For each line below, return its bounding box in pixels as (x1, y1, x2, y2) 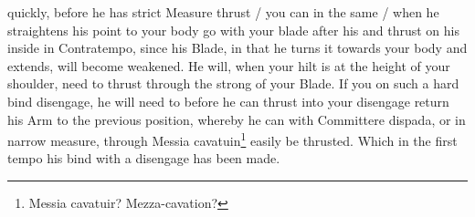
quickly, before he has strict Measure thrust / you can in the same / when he (7, 3, 439, 21)
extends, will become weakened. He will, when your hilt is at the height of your (7, 56, 450, 75)
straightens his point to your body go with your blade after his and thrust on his (7, 20, 459, 39)
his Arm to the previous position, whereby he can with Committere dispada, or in (7, 109, 466, 129)
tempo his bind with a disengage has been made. (7, 149, 280, 168)
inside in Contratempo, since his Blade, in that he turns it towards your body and (7, 38, 468, 57)
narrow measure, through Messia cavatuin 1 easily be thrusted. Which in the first (7, 129, 458, 150)
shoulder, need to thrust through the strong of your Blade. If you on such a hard (7, 74, 459, 93)
